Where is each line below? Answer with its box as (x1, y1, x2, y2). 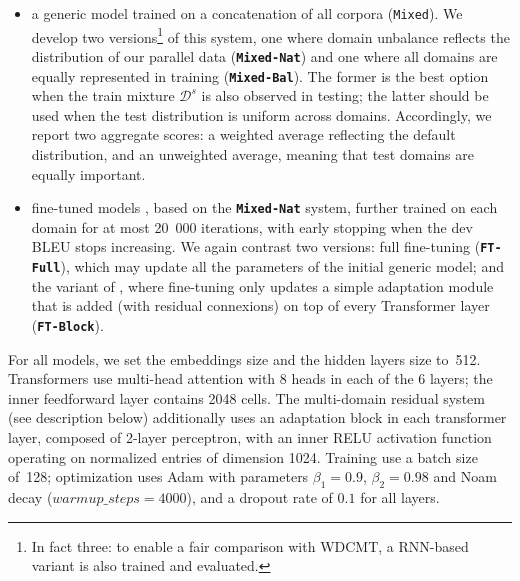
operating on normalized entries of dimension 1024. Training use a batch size (8, 446, 478, 467)
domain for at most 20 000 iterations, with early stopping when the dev (31, 216, 473, 237)
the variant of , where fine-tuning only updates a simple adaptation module (31, 275, 494, 296)
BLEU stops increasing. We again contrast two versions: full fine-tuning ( (31, 236, 481, 257)
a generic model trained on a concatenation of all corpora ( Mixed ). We (31, 3, 463, 23)
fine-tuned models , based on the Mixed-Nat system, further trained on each (31, 197, 498, 218)
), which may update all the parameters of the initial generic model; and (60, 256, 504, 277)
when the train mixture (31, 85, 175, 106)
